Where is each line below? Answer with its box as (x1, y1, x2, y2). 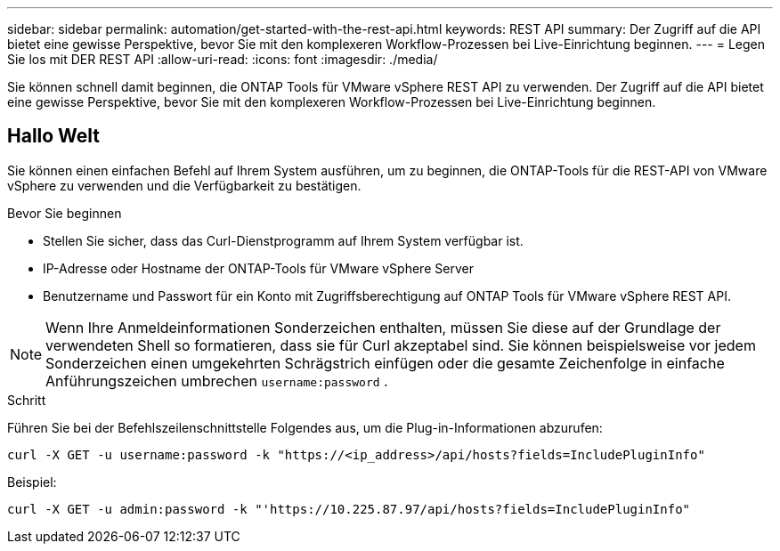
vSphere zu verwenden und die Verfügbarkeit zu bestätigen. (7, 177, 362, 193)
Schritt (7, 392, 46, 408)
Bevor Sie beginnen (7, 205, 122, 221)
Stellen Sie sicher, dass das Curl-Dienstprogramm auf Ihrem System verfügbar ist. (43, 232, 524, 248)
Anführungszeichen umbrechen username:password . (45, 371, 388, 390)
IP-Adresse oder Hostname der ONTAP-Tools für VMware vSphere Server (43, 260, 474, 276)
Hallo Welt (7, 125, 101, 148)
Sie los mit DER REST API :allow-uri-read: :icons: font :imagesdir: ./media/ (7, 52, 438, 67)
